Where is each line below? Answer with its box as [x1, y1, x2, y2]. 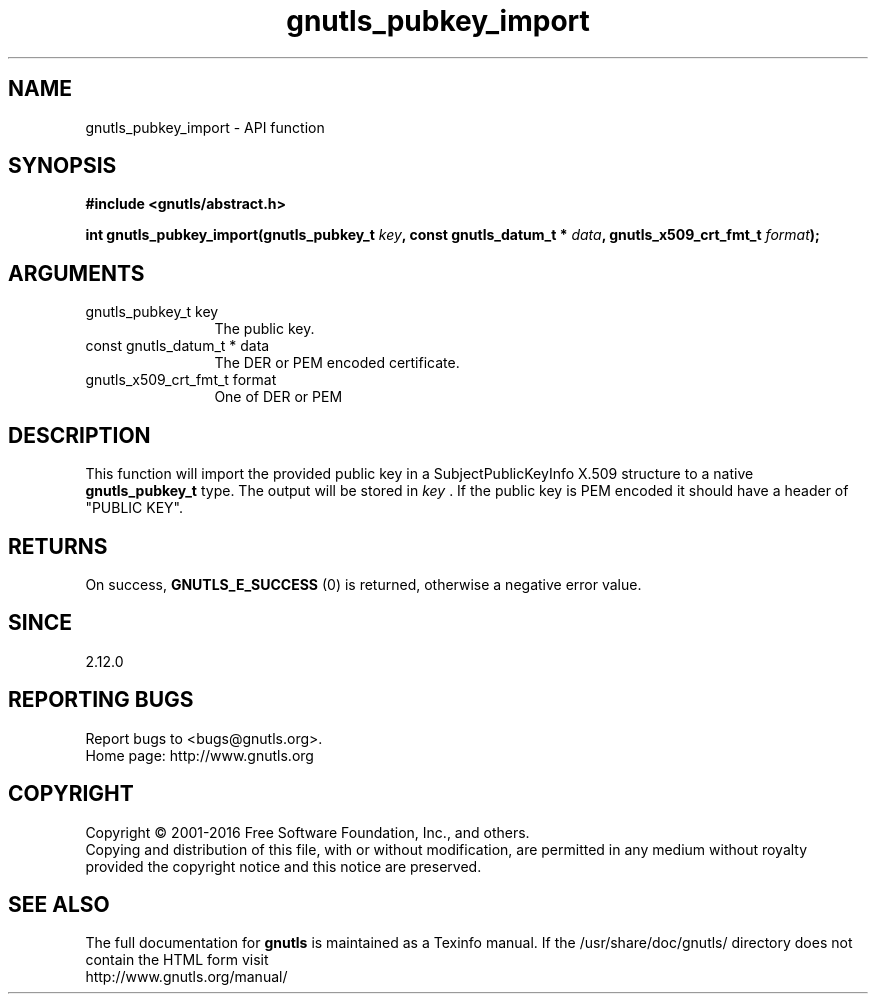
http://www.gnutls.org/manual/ [85, 968, 288, 986]
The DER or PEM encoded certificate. [214, 354, 460, 372]
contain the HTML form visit [85, 951, 269, 969]
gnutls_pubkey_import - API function [85, 118, 325, 136]
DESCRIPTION [8, 422, 151, 448]
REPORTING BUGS [8, 687, 194, 713]
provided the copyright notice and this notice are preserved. [85, 857, 482, 875]
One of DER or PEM [214, 388, 343, 406]
